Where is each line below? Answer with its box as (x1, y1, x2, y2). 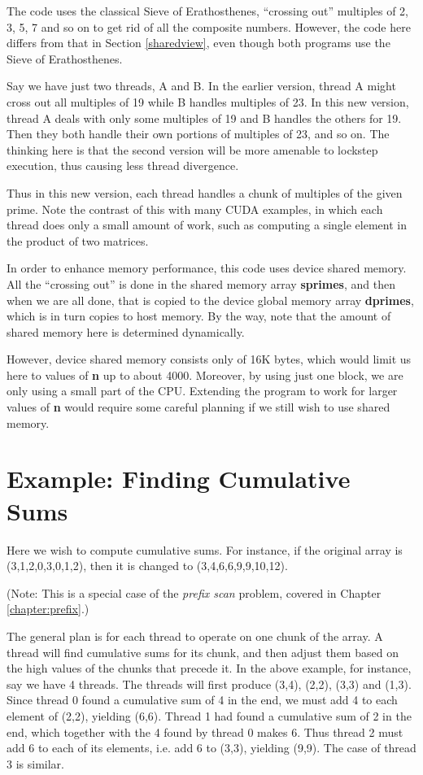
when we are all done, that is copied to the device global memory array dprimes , (7, 291, 414, 308)
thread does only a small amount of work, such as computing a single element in (7, 216, 407, 233)
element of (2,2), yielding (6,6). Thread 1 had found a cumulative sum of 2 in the (7, 707, 412, 724)
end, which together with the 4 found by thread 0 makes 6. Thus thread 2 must (7, 723, 403, 740)
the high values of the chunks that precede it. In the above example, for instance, (7, 660, 412, 677)
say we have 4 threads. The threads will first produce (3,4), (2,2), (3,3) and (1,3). (7, 675, 412, 692)
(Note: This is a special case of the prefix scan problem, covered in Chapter (7, 584, 382, 601)
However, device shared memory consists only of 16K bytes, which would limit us (7, 350, 412, 368)
